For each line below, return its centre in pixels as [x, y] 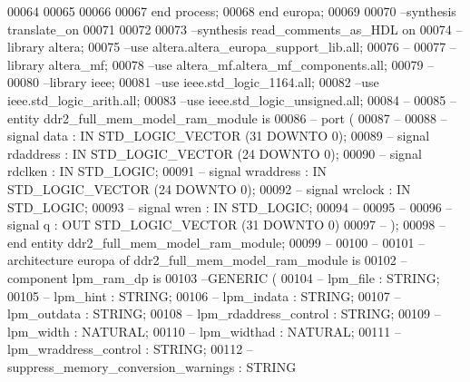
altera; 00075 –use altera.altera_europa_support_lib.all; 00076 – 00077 [247, 47]
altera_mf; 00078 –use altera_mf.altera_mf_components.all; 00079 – [241, 64]
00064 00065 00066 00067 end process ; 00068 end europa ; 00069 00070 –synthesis [232, 11]
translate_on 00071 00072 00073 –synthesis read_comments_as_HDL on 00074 [230, 29]
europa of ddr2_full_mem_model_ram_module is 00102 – [242, 260]
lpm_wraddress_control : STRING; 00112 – [130, 349]
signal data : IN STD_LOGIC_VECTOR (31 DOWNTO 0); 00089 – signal [219, 136]
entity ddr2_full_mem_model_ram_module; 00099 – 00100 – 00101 [223, 242]
